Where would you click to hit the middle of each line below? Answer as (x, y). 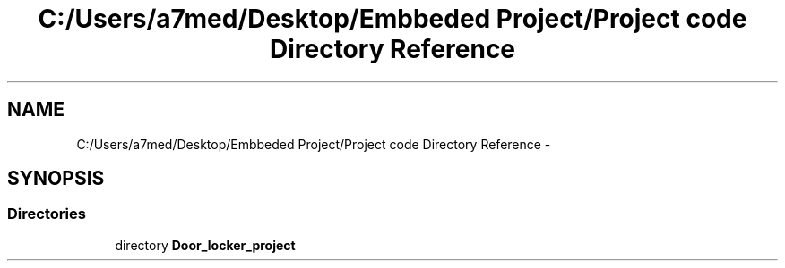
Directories (47, 214)
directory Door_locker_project (205, 245)
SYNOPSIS (56, 179)
